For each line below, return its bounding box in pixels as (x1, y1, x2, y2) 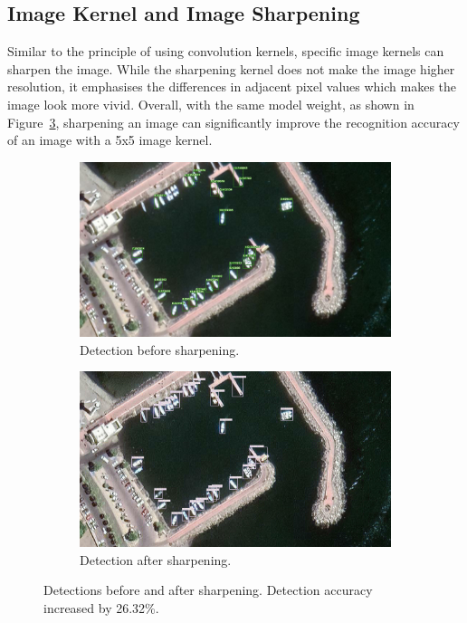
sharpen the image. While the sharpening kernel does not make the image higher (7, 59, 455, 78)
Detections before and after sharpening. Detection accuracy (43, 580, 373, 599)
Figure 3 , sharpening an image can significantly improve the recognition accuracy (7, 112, 460, 131)
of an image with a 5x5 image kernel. (7, 130, 213, 149)
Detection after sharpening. (80, 550, 232, 569)
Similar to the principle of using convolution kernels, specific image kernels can (7, 42, 444, 61)
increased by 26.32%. (43, 598, 159, 617)
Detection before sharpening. (80, 340, 240, 359)
